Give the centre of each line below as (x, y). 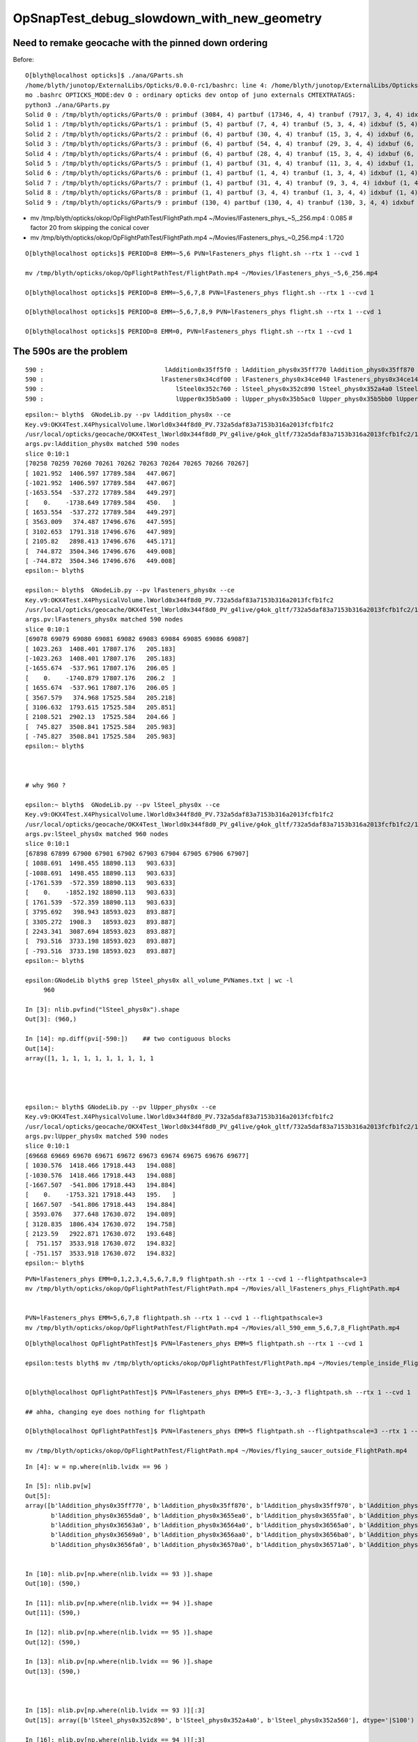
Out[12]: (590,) (53, 1642)
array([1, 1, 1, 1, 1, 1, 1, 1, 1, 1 (90, 1058)
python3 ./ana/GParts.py (68, 105)
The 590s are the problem (70, 352)
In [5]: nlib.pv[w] (59, 1486)
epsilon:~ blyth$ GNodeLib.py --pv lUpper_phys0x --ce (121, 1107)
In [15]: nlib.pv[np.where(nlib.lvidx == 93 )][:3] (115, 1710)
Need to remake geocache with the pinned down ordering (140, 43)
